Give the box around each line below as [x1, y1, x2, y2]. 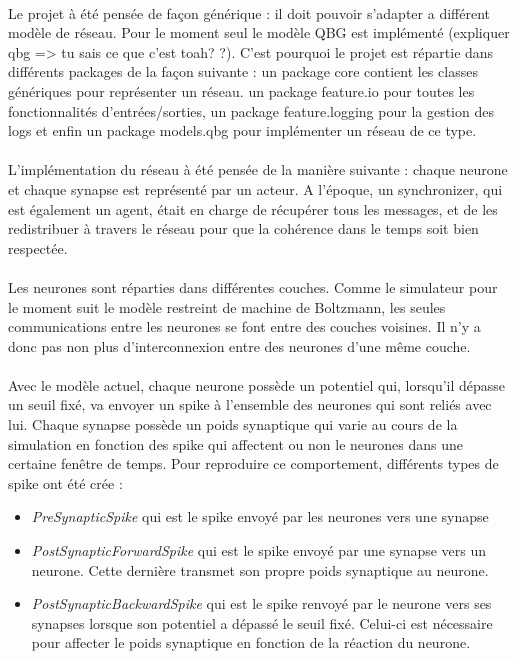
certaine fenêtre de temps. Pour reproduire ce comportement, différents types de [8, 453, 499, 474]
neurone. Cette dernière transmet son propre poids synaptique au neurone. [31, 559, 489, 580]
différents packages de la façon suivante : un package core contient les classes [8, 61, 478, 82]
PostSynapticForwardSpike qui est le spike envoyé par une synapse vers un [31, 540, 487, 561]
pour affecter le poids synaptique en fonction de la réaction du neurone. [31, 632, 471, 653]
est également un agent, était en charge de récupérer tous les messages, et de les [8, 198, 498, 219]
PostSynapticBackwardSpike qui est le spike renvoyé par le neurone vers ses [31, 593, 492, 614]
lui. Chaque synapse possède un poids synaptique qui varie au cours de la [8, 414, 458, 435]
